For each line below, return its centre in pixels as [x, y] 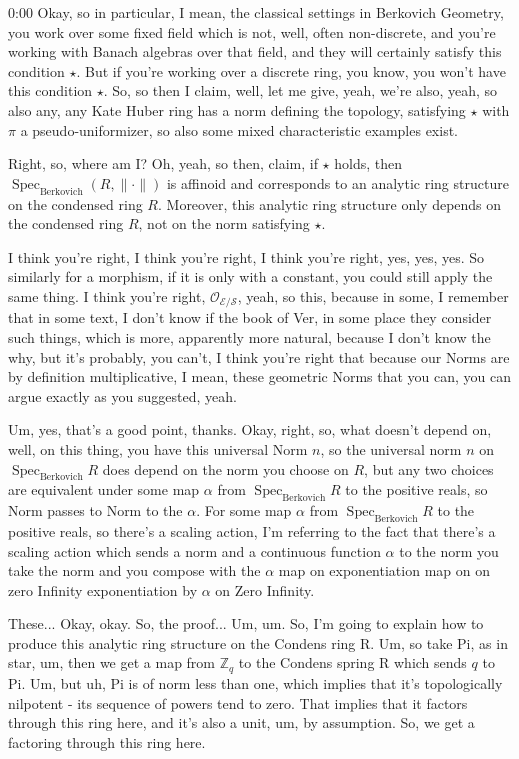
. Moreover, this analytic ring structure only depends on [329, 203]
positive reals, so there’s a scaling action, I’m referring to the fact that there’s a [252, 530]
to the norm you [449, 550]
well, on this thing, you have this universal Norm [158, 448]
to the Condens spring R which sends [352, 662]
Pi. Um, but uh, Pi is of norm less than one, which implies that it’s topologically [255, 682]
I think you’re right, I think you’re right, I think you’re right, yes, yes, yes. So [246, 256]
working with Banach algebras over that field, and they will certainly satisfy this [255, 51]
